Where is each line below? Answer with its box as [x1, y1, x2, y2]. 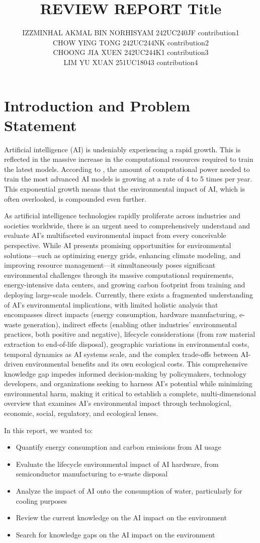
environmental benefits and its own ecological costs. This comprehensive [25, 358, 247, 369]
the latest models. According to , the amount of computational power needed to [4, 163, 250, 174]
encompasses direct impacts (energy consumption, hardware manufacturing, [4, 309, 237, 320]
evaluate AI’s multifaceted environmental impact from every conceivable [4, 230, 226, 240]
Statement [4, 114, 77, 135]
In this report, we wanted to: [4, 425, 93, 435]
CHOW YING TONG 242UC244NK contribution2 [53, 37, 209, 47]
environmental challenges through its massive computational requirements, [4, 269, 234, 280]
